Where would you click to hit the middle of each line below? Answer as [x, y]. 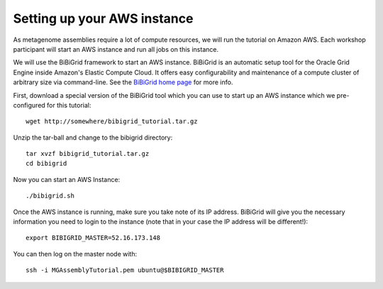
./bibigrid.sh [50, 196]
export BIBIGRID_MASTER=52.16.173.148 [93, 238]
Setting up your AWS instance [103, 18]
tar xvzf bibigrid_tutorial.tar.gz [88, 154]
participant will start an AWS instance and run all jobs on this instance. [116, 49]
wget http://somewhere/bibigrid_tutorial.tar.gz [112, 121]
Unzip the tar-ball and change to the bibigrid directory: [93, 137]
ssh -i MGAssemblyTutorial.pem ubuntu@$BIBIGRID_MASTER [125, 270]
